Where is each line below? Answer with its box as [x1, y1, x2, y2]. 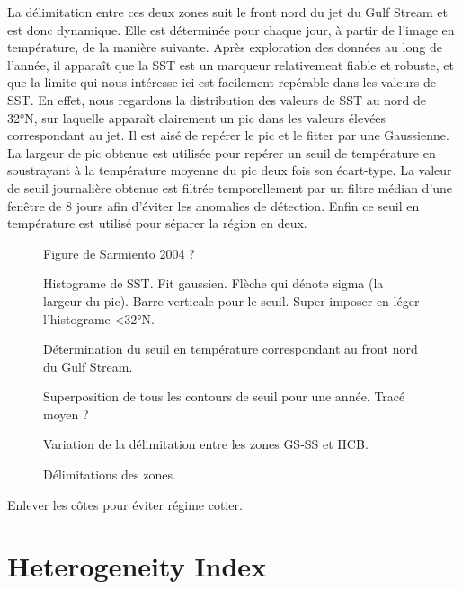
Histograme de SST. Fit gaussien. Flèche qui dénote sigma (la [43, 274, 384, 293]
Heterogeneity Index [7, 548, 267, 585]
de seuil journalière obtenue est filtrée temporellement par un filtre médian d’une [7, 178, 453, 197]
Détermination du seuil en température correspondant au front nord [43, 339, 418, 358]
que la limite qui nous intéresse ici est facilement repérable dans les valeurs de [7, 73, 437, 92]
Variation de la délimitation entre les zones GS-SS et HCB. [43, 435, 369, 453]
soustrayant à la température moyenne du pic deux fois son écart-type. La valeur [7, 161, 452, 180]
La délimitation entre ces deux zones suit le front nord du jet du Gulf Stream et [7, 3, 448, 21]
